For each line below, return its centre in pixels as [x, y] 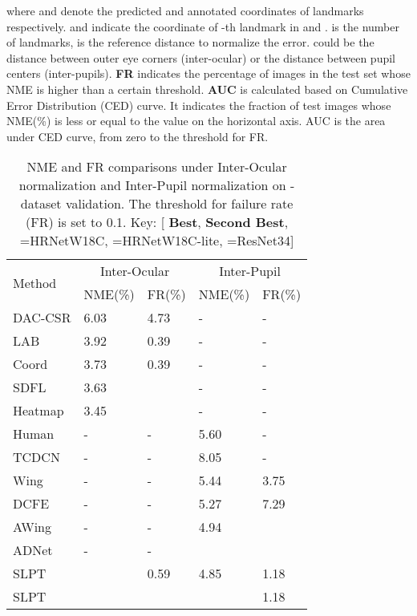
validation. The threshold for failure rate [179, 204]
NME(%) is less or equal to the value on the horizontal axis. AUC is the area [196, 121]
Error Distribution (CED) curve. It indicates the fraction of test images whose [199, 105]
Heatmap [38, 411]
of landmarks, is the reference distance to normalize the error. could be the [190, 42]
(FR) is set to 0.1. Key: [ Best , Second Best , [157, 222]
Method [35, 282]
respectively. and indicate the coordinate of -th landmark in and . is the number [203, 26]
